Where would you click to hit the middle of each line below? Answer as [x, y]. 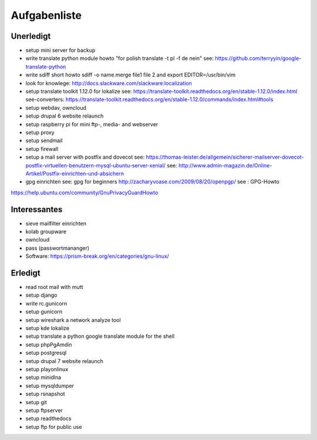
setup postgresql [46, 353]
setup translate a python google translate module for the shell [100, 336]
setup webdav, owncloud [56, 108]
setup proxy [40, 132]
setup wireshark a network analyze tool [73, 320]
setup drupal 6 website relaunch [65, 116]
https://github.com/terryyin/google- [258, 58]
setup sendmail [44, 140]
